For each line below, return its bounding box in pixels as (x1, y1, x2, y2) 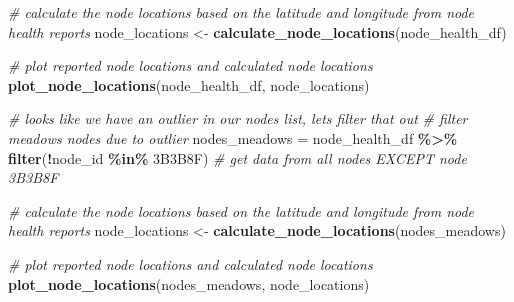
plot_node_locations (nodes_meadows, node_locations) (8, 273, 370, 294)
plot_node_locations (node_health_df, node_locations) (8, 74, 370, 95)
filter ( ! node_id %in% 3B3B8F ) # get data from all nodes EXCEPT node (8, 147, 467, 168)
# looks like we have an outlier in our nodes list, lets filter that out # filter (8, 108, 468, 129)
